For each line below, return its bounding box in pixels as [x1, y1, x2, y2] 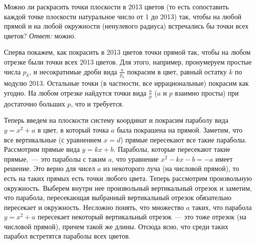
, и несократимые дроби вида [29, 66, 117, 76]
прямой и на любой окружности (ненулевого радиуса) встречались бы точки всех [4, 21, 249, 31]
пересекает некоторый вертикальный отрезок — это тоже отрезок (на [37, 211, 247, 222]
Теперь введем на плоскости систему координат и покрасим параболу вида [4, 115, 228, 125]
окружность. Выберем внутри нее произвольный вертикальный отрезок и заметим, [4, 182, 252, 193]
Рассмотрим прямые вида [4, 144, 80, 154]
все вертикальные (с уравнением [4, 134, 101, 144]
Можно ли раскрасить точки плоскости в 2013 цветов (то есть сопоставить [4, 1, 229, 11]
